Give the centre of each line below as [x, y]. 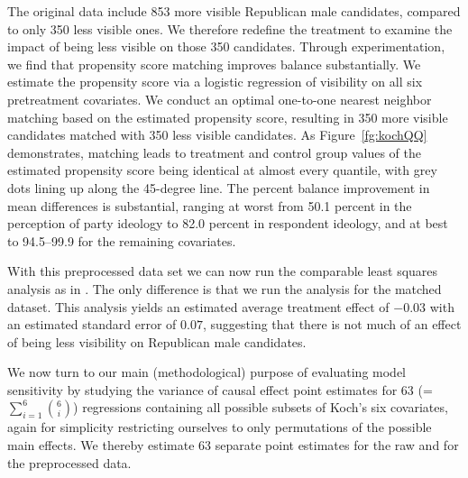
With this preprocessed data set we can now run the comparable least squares [223, 271]
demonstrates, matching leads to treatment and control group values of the [214, 152]
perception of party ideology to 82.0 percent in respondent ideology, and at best [228, 223]
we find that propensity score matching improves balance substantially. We [214, 64]
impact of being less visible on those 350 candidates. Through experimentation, [226, 46]
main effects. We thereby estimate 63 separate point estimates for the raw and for [233, 445]
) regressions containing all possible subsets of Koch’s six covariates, [261, 407]
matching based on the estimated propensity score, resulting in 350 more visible [228, 117]
